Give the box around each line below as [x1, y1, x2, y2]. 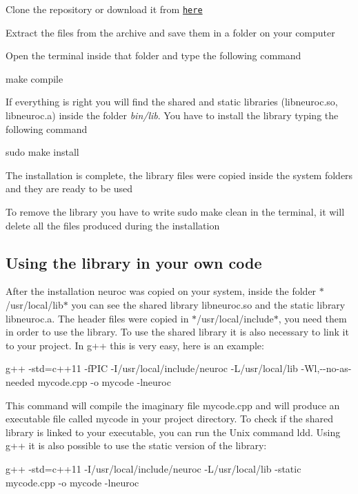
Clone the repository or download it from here [6, 2, 203, 16]
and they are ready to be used [6, 181, 133, 196]
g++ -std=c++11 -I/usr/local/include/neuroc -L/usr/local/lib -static [6, 461, 301, 475]
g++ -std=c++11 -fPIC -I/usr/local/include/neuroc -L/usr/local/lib [6, 361, 298, 375]
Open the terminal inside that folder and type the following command [6, 48, 301, 63]
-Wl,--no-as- [301, 361, 352, 375]
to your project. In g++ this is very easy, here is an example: [6, 338, 264, 352]
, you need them [278, 311, 347, 325]
